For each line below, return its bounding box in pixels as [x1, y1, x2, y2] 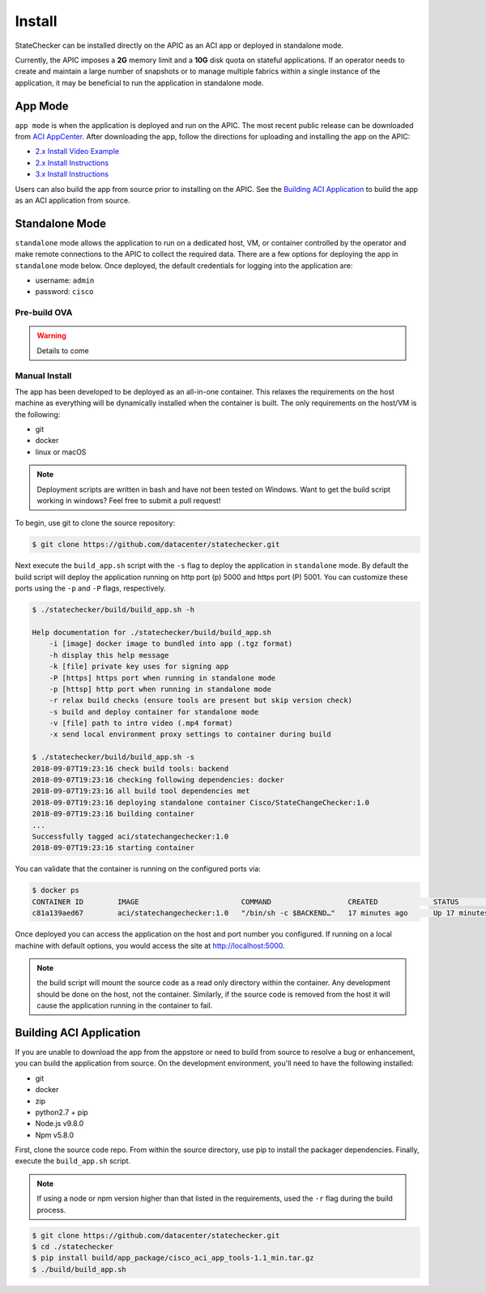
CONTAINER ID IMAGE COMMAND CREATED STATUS [32, 897, 459, 907]
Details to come [36, 345, 89, 356]
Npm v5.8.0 [35, 1130, 75, 1140]
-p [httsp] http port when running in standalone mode [49, 685, 271, 693]
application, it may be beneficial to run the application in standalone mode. [15, 78, 264, 87]
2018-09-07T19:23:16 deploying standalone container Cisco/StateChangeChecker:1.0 [32, 798, 370, 807]
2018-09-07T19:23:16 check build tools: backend [32, 764, 229, 773]
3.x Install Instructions [35, 169, 109, 179]
